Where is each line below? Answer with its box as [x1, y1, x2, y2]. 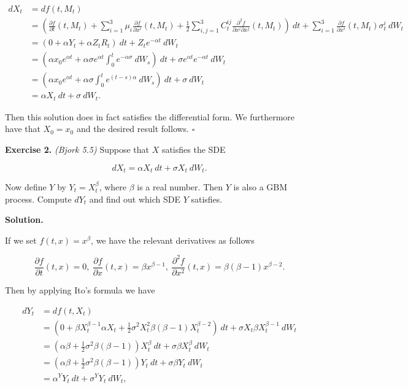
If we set [5, 233, 37, 246]
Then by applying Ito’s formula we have [5, 283, 155, 296]
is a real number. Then [137, 180, 223, 193]
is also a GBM [233, 180, 288, 193]
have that [5, 122, 40, 135]
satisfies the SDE [161, 142, 226, 155]
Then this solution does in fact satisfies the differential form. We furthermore [5, 110, 294, 123]
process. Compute [5, 192, 72, 205]
